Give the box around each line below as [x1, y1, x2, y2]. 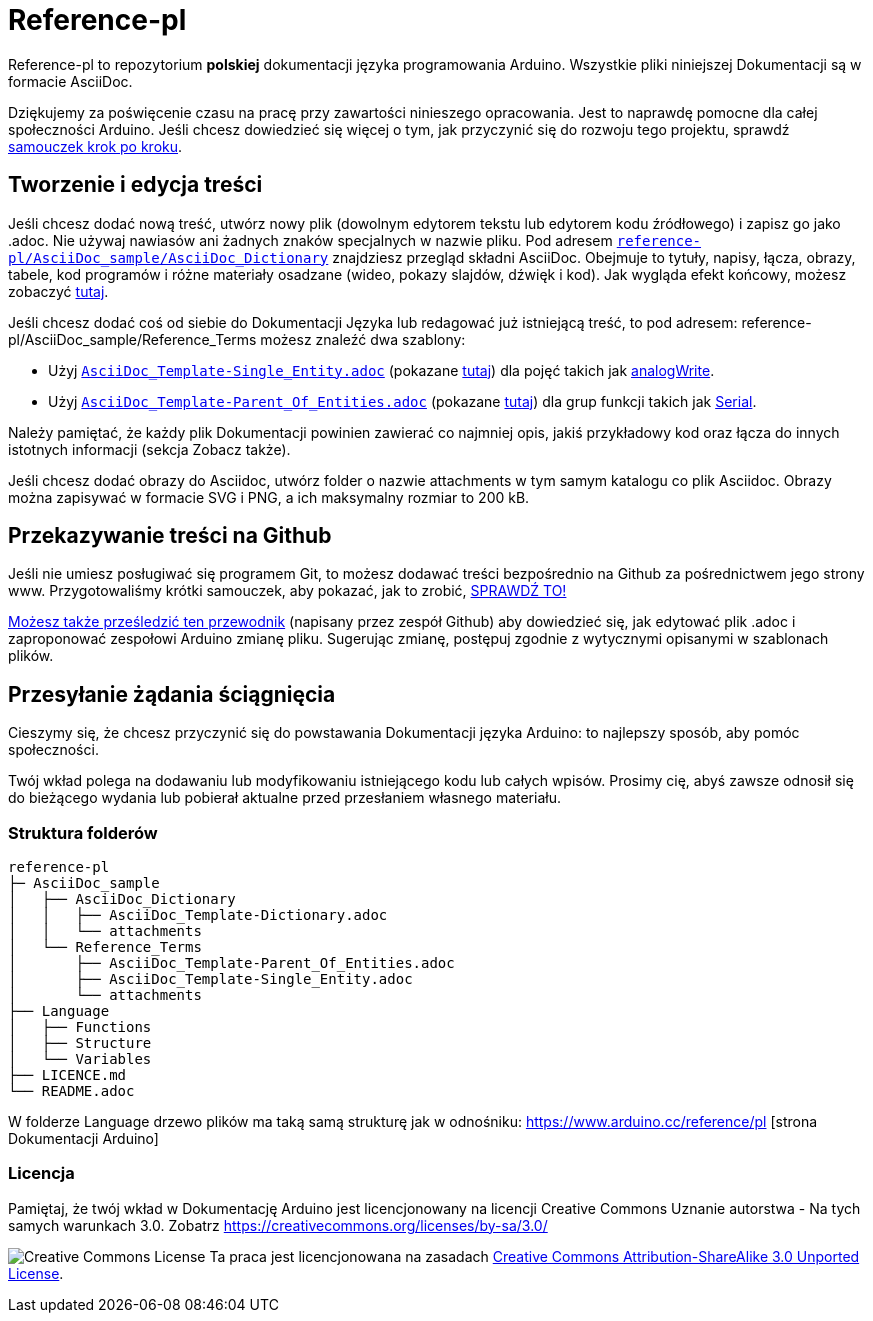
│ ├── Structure [8, 1035, 152, 1052]
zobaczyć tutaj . [8, 282, 109, 300]
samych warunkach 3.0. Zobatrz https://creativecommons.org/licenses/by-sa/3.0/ [8, 1216, 548, 1234]
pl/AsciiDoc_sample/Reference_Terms [8, 330, 257, 348]
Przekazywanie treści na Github [8, 523, 332, 549]
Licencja [8, 1163, 75, 1184]
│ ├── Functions [8, 1019, 152, 1036]
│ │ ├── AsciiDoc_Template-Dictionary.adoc [8, 907, 388, 924]
